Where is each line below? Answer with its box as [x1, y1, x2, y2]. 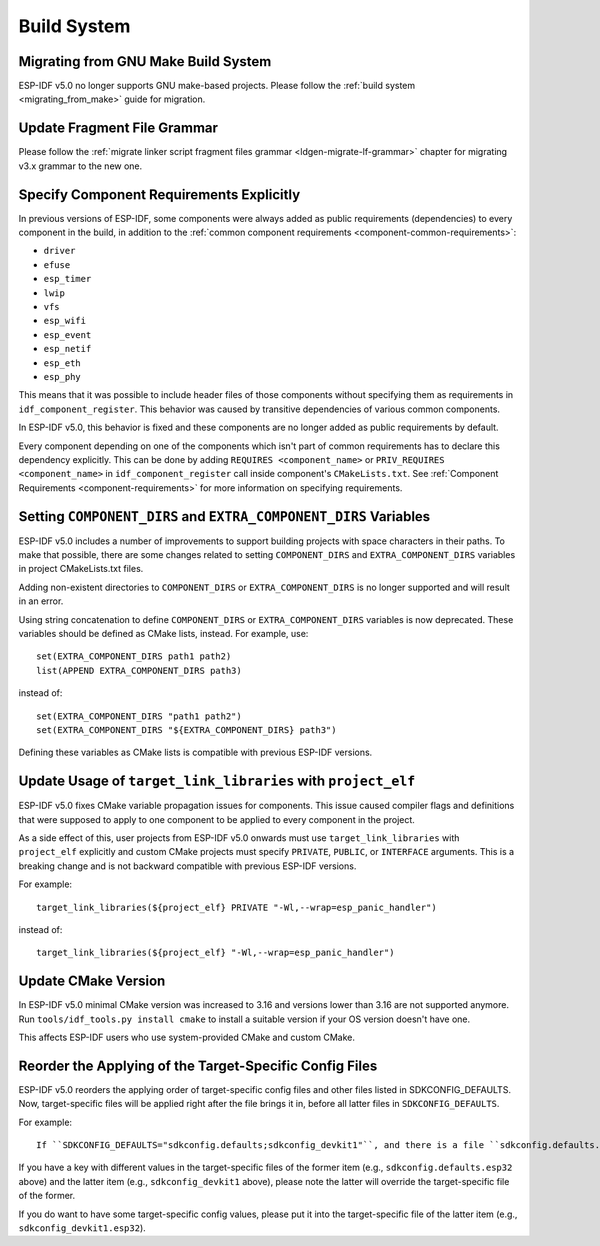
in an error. [18, 595, 64, 607]
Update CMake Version [18, 973, 166, 990]
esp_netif [43, 343, 92, 355]
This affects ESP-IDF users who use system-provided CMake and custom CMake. [18, 1031, 355, 1043]
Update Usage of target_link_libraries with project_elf [18, 773, 416, 790]
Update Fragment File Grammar [18, 120, 219, 137]
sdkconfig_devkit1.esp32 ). [18, 1222, 147, 1234]
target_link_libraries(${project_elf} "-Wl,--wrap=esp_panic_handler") [36, 947, 395, 959]
